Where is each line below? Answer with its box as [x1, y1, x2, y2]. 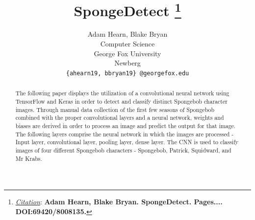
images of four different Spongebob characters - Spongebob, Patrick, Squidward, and [15, 146, 231, 154]
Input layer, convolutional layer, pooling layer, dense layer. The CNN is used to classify [15, 138, 239, 146]
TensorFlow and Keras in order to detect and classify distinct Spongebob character [15, 97, 228, 105]
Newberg [114, 58, 141, 68]
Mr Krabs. [15, 154, 42, 162]
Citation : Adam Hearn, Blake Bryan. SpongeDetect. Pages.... [15, 197, 223, 207]
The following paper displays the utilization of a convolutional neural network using [15, 89, 229, 97]
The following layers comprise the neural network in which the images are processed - [15, 130, 234, 138]
